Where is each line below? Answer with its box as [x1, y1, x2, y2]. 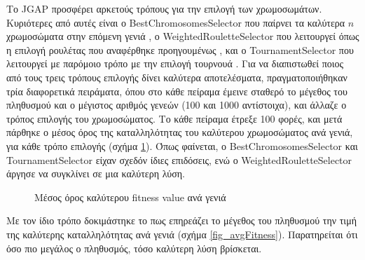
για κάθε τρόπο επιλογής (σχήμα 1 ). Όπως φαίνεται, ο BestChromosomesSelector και [6, 138, 358, 153]
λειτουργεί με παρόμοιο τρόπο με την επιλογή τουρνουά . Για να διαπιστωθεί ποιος [6, 56, 344, 71]
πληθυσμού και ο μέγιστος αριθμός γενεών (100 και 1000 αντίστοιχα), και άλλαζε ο [6, 97, 347, 112]
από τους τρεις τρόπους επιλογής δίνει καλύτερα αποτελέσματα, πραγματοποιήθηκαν [6, 69, 347, 84]
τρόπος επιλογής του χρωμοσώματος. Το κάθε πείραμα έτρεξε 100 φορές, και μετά [6, 111, 343, 125]
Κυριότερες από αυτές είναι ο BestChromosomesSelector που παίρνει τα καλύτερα [6, 15, 345, 29]
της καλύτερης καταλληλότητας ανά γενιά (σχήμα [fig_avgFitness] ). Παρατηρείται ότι [6, 226, 358, 241]
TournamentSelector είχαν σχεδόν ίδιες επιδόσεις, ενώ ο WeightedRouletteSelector [6, 152, 352, 167]
